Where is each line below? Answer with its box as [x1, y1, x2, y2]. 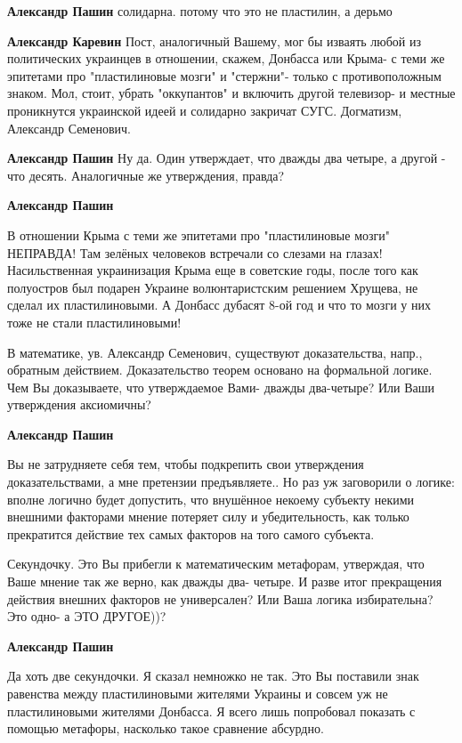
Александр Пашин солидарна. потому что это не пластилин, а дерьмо [7, 2, 393, 20]
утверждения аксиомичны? [7, 395, 151, 414]
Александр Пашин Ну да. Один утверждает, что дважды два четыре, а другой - [7, 149, 446, 167]
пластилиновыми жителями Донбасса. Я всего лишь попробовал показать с [7, 701, 416, 720]
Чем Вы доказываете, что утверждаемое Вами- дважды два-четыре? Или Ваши [7, 377, 435, 396]
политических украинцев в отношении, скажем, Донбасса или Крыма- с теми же [7, 49, 445, 68]
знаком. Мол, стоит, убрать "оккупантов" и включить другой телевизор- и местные [7, 84, 456, 102]
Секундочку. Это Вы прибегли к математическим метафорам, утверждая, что [7, 554, 425, 573]
